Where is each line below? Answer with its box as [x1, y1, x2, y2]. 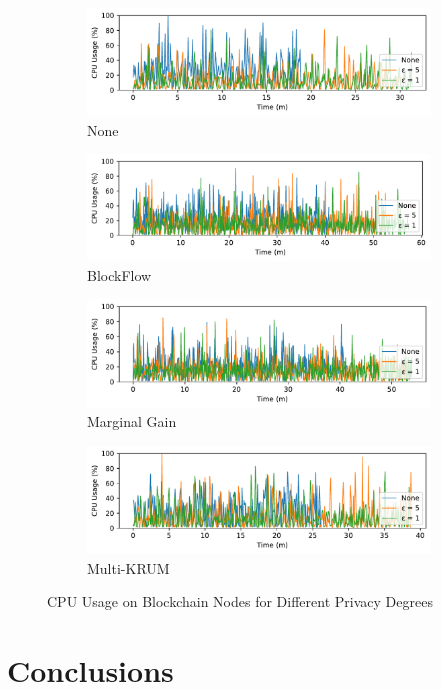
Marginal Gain [87, 411, 177, 432]
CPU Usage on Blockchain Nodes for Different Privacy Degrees [47, 591, 433, 612]
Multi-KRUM [87, 557, 170, 578]
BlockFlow [87, 264, 152, 285]
